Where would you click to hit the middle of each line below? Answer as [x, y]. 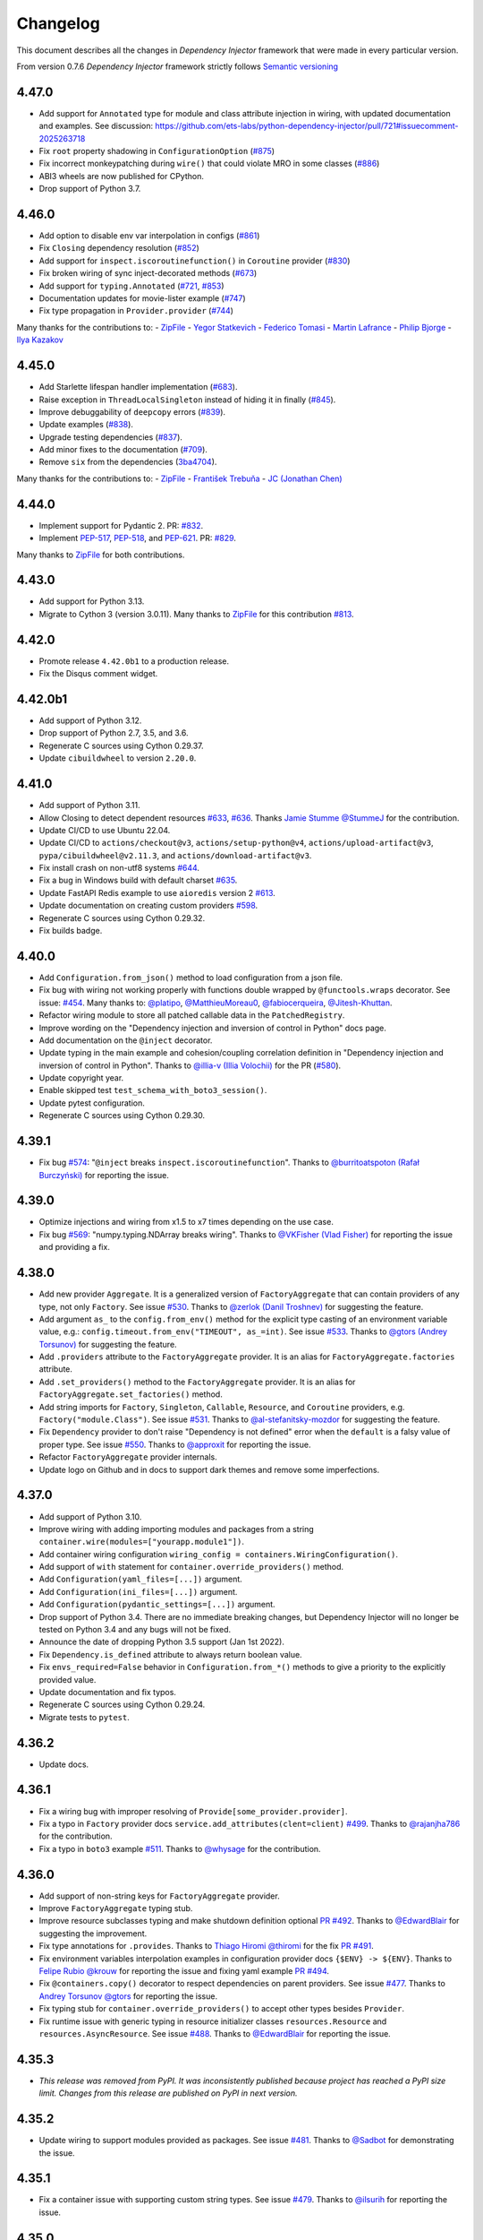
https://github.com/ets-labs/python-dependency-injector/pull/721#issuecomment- [307, 126]
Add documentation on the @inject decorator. [126, 1040]
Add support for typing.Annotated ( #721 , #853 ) [131, 286]
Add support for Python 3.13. [92, 601]
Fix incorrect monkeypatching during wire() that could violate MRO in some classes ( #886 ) [209, 164]
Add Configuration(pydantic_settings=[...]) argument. [157, 1605]
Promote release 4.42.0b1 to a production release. [134, 661]
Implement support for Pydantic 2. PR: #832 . [121, 525]
